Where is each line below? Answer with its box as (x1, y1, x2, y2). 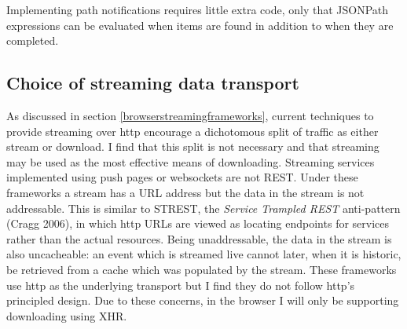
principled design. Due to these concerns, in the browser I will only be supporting (6, 292, 399, 309)
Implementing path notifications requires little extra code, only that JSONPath (6, 2, 389, 17)
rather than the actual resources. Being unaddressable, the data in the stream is (6, 230, 392, 247)
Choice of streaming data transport (6, 71, 299, 95)
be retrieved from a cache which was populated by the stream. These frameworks (6, 261, 397, 277)
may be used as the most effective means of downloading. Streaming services (6, 153, 375, 170)
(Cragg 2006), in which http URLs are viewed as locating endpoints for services (6, 215, 390, 232)
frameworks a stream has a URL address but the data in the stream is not (6, 184, 365, 200)
